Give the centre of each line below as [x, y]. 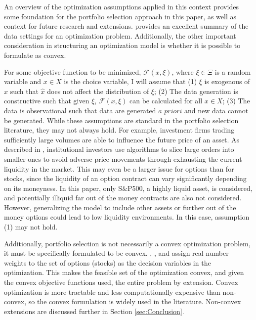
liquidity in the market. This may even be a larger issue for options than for [119, 168]
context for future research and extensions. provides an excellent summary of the [126, 26]
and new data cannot [216, 110]
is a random [233, 71]
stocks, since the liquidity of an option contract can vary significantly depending [125, 178]
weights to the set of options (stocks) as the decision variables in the [107, 262]
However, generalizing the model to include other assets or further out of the [120, 207]
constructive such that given [47, 101]
